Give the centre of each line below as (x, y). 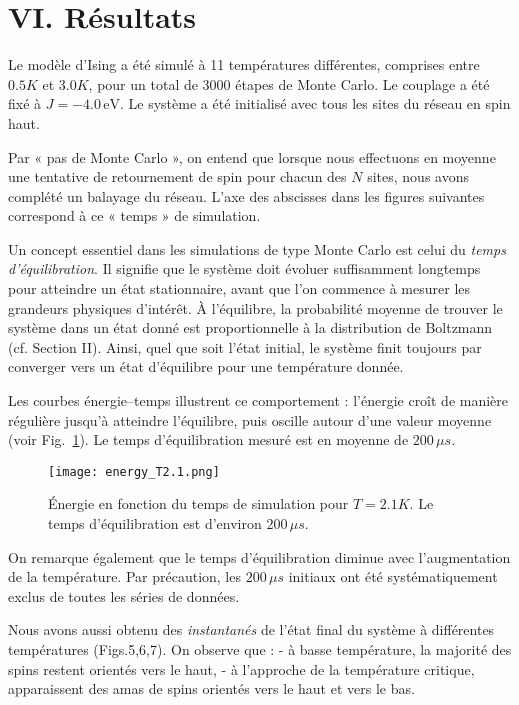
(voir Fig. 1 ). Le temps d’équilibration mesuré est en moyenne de (208, 439)
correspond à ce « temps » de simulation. (134, 215)
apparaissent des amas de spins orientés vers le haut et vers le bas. (211, 688)
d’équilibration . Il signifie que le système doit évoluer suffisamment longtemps (244, 268)
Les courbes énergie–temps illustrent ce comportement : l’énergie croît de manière (258, 400)
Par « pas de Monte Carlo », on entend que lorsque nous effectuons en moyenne (252, 156)
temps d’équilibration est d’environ (155, 523)
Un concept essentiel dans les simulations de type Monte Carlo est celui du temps (257, 248)
